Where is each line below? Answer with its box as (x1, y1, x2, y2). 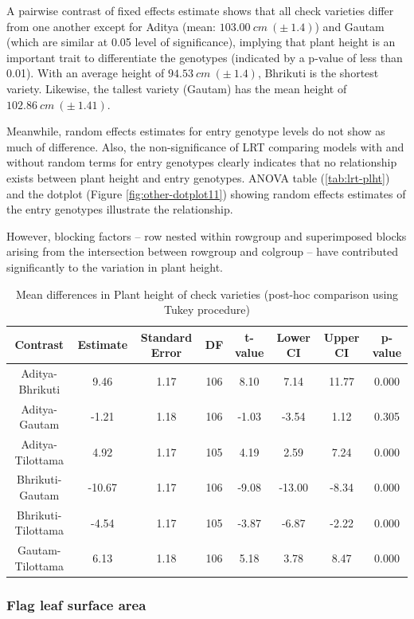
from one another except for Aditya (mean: (6, 18, 217, 34)
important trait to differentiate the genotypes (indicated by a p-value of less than (6, 49, 403, 65)
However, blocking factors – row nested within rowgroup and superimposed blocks (6, 227, 407, 244)
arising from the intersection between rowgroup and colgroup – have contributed (6, 243, 398, 260)
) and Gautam (314, 18, 385, 34)
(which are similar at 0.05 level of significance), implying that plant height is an (6, 33, 396, 50)
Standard (140, 328, 193, 345)
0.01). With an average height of (6, 65, 165, 81)
